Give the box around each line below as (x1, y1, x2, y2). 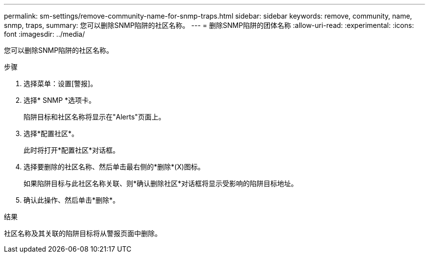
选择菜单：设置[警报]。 (24, 79, 97, 88)
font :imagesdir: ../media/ (4, 30, 85, 38)
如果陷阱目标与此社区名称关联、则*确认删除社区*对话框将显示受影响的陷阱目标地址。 (24, 179, 298, 187)
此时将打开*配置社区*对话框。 (24, 146, 120, 154)
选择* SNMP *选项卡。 (24, 96, 96, 104)
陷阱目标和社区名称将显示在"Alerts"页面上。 (24, 113, 166, 121)
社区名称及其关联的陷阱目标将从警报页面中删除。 (4, 229, 162, 237)
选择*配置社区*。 (24, 129, 79, 138)
